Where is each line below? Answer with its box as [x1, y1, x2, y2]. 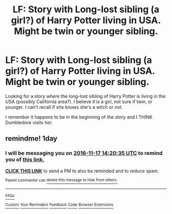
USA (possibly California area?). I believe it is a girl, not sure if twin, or [5, 99, 153, 105]
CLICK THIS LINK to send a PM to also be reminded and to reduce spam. [5, 168, 159, 174]
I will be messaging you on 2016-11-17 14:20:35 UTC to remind [5, 150, 163, 157]
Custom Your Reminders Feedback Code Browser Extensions [5, 202, 114, 207]
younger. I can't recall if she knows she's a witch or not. [5, 104, 123, 110]
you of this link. [5, 156, 45, 163]
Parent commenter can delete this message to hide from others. [5, 178, 118, 183]
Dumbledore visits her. [5, 119, 53, 125]
